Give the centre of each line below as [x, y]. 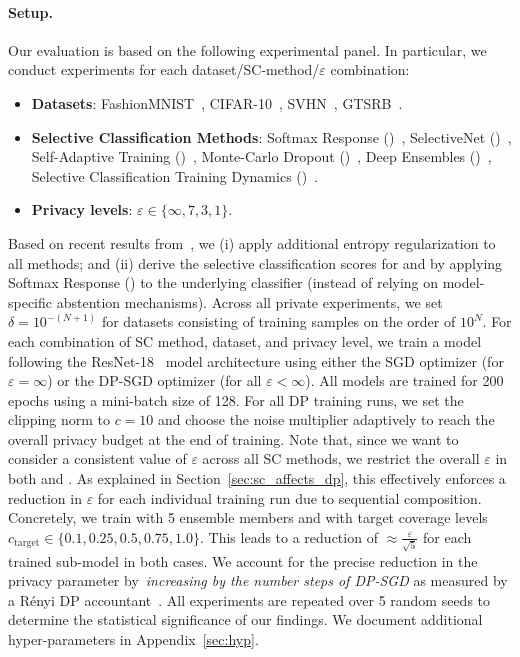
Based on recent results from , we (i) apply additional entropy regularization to [252, 242]
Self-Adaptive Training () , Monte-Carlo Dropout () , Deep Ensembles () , [261, 156]
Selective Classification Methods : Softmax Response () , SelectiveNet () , [271, 136]
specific [30, 301]
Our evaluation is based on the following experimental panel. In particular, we [247, 49]
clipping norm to [59, 419]
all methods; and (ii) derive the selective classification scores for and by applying [255, 262]
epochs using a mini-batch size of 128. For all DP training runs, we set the [236, 399]
